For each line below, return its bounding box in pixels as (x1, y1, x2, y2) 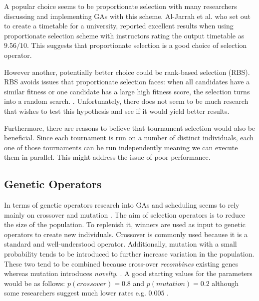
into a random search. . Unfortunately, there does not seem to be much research (4, 96, 249, 106)
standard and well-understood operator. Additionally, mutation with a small (4, 239, 237, 249)
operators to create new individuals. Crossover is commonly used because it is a (4, 229, 248, 239)
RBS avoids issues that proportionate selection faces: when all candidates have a (4, 76, 250, 87)
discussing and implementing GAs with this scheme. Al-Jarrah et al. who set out (4, 10, 251, 21)
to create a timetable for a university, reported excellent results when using (4, 20, 234, 31)
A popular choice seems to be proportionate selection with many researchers (4, 1, 237, 11)
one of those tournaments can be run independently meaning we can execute (4, 142, 238, 152)
